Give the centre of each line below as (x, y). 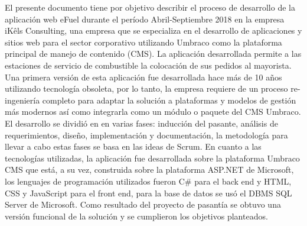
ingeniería (22, 100)
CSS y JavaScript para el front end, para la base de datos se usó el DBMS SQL (148, 193)
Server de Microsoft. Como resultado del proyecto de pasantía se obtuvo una (143, 204)
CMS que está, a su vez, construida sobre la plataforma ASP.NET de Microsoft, (149, 169)
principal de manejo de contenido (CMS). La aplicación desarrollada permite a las (153, 54)
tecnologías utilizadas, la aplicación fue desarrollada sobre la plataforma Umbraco (152, 158)
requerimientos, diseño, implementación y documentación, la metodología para (146, 135)
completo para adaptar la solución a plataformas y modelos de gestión (169, 100)
